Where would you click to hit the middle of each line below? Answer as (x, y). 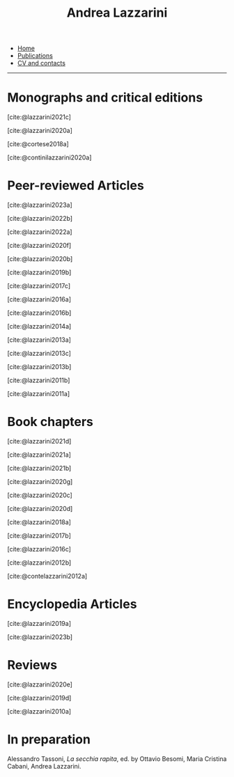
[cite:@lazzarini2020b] (40, 259)
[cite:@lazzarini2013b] (39, 367)
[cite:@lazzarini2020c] (40, 495)
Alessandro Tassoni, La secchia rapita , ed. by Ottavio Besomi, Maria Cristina (117, 759)
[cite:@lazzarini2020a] (40, 131)
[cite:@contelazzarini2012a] (47, 576)
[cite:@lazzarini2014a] (39, 327)
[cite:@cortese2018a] (38, 144)
